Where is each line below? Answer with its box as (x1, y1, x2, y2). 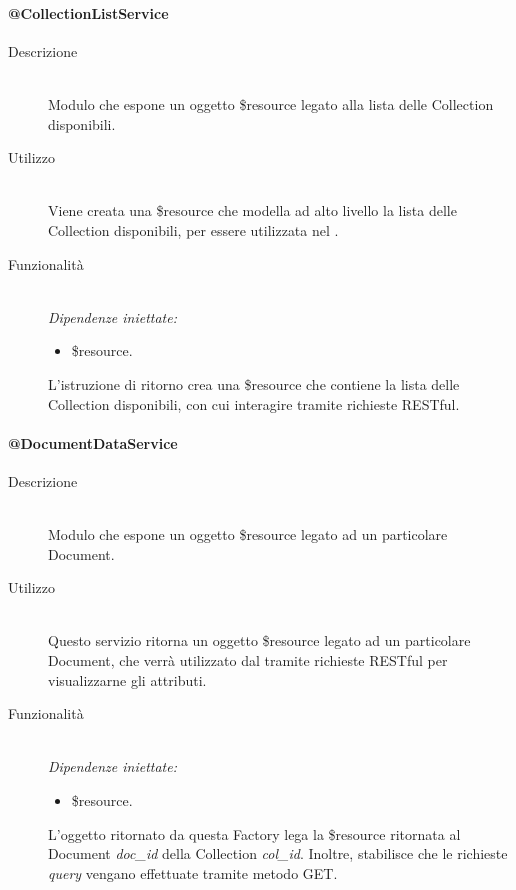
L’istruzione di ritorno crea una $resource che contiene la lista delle (48, 373, 460, 394)
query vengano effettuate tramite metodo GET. (48, 862, 338, 883)
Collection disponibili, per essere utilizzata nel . (48, 219, 339, 240)
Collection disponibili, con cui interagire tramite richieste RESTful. (48, 393, 460, 414)
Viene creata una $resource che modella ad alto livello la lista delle (48, 200, 457, 221)
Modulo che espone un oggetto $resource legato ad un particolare (48, 524, 448, 545)
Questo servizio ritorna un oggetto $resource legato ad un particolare (48, 630, 471, 651)
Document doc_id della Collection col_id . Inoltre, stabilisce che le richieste (48, 843, 508, 864)
